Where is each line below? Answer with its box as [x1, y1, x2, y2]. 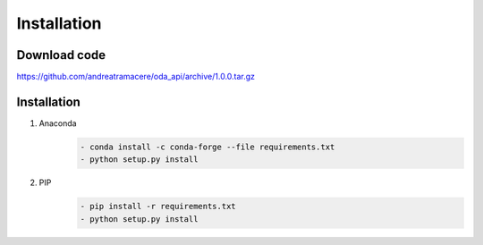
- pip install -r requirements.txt [80, 201, 236, 212]
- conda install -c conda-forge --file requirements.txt [80, 141, 335, 152]
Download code [16, 47, 106, 63]
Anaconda [38, 117, 77, 129]
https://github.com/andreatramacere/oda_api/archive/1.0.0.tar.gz [16, 72, 255, 82]
